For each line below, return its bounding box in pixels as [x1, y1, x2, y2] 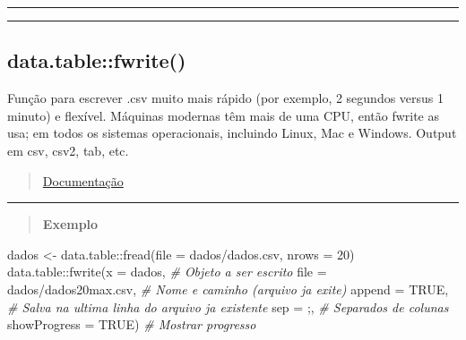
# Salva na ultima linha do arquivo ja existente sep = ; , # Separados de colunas [7, 297, 449, 316]
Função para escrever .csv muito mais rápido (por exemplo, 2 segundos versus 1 [7, 89, 444, 107]
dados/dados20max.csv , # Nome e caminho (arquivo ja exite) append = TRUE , [7, 279, 449, 298]
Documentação [42, 171, 124, 190]
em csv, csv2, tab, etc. [7, 140, 129, 159]
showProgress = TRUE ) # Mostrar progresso [7, 315, 256, 334]
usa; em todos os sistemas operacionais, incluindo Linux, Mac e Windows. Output [7, 123, 457, 142]
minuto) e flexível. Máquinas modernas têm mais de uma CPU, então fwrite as [7, 106, 439, 124]
